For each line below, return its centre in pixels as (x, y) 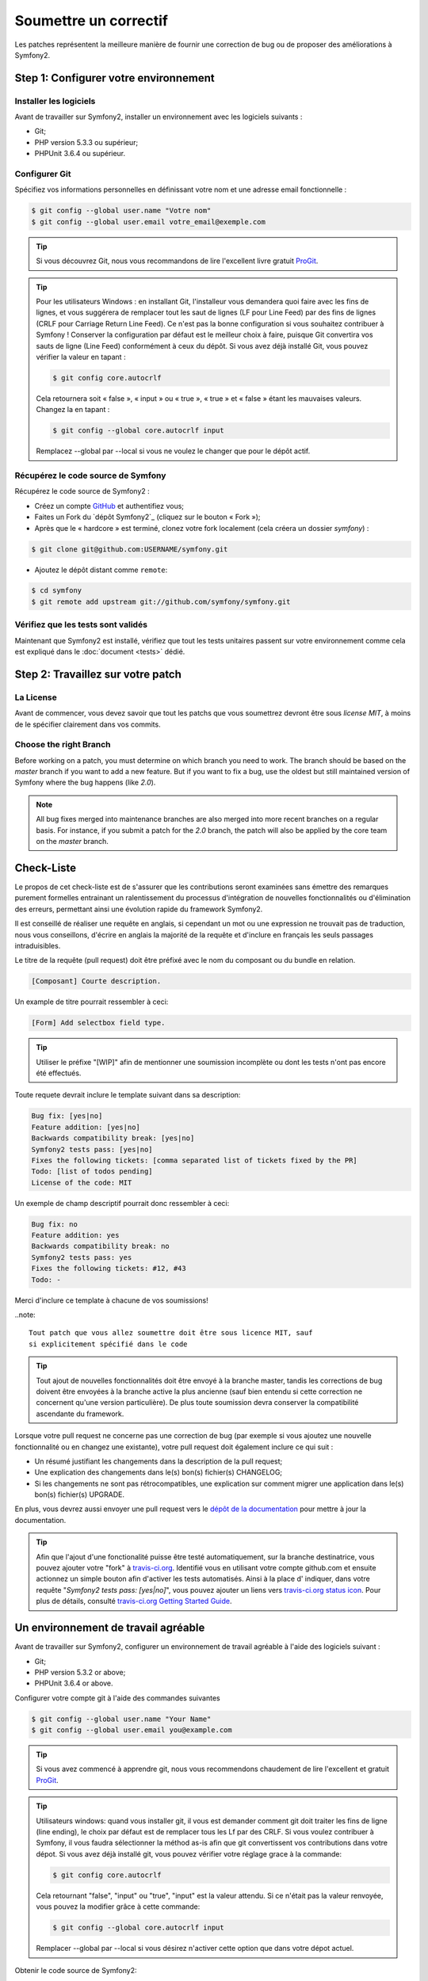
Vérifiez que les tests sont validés (81, 624)
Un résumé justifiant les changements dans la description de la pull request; (159, 1461)
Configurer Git (43, 174)
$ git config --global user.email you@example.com (132, 1730)
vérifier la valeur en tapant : (81, 357)
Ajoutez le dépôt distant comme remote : (101, 570)
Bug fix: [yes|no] (67, 1116)
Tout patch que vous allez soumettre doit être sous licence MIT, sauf (171, 1333)
